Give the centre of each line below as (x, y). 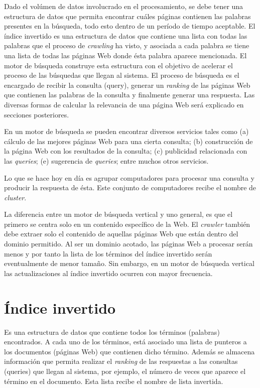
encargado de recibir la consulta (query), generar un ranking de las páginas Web (127, 85)
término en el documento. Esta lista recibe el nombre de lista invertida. (114, 381)
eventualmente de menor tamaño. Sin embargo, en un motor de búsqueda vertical (129, 263)
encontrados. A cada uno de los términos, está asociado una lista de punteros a (125, 342)
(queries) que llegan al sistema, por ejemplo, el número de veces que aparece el (125, 371)
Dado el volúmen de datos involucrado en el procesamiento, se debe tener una (124, 6)
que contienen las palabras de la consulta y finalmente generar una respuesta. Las (129, 95)
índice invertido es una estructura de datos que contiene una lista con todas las (126, 35)
